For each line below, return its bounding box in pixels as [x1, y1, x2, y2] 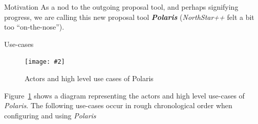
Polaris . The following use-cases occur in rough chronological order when [4, 100, 232, 111]
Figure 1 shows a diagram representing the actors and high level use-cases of [4, 90, 245, 101]
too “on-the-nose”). [4, 21, 64, 32]
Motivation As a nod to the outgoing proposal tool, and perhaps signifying [4, 2, 239, 12]
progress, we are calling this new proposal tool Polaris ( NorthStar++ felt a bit [4, 11, 254, 22]
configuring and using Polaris [4, 110, 96, 120]
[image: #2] [25, 58, 65, 66]
